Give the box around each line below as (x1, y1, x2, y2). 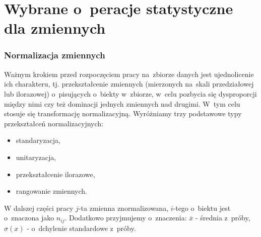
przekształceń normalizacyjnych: (4, 118, 103, 128)
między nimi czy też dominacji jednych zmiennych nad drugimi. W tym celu (4, 98, 240, 109)
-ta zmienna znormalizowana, (78, 202, 169, 213)
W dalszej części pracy (4, 202, 74, 213)
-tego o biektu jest (173, 202, 231, 213)
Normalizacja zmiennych (4, 49, 105, 61)
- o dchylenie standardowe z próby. (27, 222, 136, 233)
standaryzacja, (16, 135, 60, 145)
